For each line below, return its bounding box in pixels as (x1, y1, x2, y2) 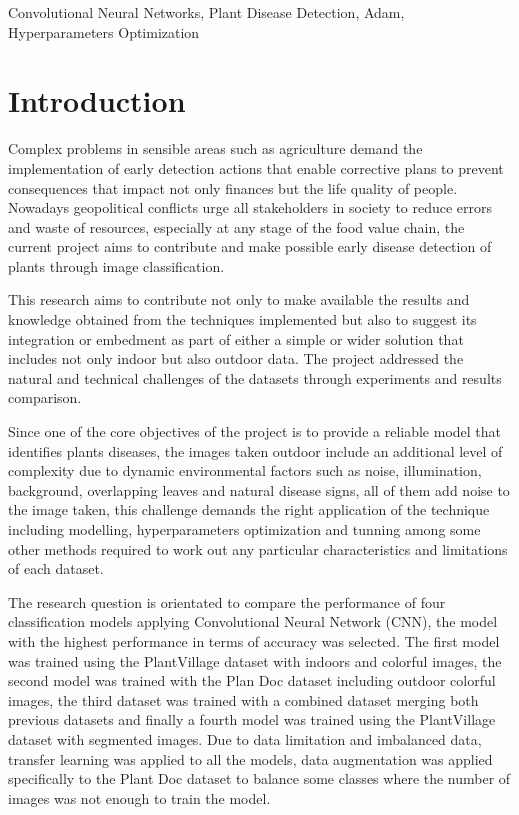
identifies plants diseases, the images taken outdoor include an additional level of (8, 440, 503, 461)
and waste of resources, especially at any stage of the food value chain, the (8, 216, 465, 237)
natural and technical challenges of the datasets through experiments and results (8, 367, 502, 388)
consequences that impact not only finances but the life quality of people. (8, 177, 458, 198)
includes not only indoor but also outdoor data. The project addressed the (8, 348, 464, 369)
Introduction (8, 80, 186, 121)
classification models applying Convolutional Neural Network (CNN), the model (8, 611, 498, 632)
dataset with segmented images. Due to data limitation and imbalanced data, (8, 728, 482, 749)
